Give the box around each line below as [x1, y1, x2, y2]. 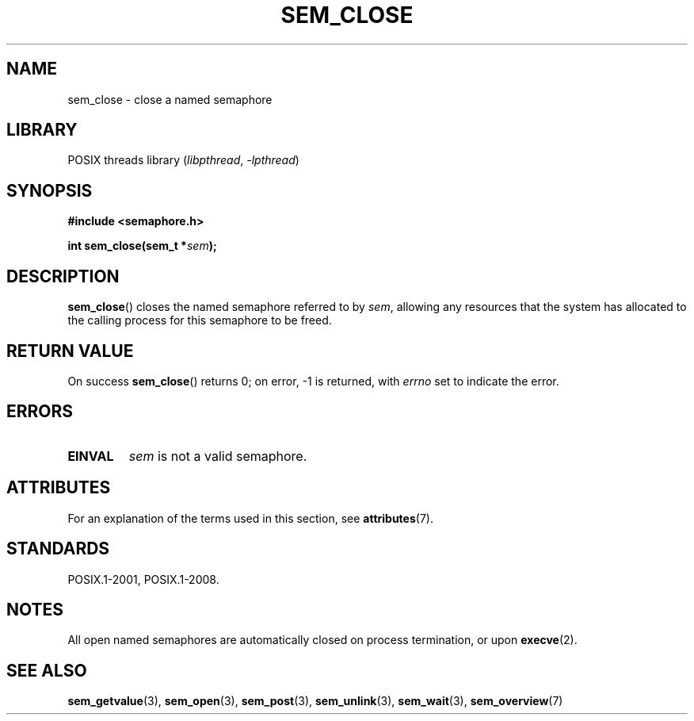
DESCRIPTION [6, 266, 120, 286]
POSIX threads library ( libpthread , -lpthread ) [67, 153, 299, 167]
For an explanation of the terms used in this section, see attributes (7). [67, 511, 433, 525]
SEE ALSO [6, 660, 87, 681]
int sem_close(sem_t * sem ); [67, 239, 217, 253]
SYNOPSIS [6, 180, 93, 201]
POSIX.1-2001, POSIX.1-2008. [67, 572, 219, 586]
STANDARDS [6, 539, 110, 559]
